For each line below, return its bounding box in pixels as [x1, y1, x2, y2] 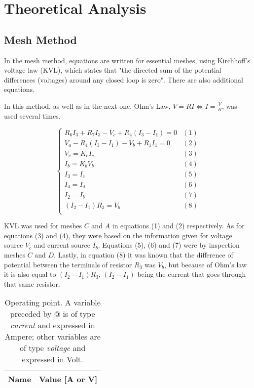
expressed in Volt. [22, 353, 83, 365]
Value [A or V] [39, 373, 98, 385]
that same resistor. [4, 278, 60, 289]
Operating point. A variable [4, 297, 101, 308]
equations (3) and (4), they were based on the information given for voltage [4, 230, 232, 240]
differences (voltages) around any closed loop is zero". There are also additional [4, 74, 243, 85]
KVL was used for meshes [4, 220, 82, 231]
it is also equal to [4, 269, 56, 279]
